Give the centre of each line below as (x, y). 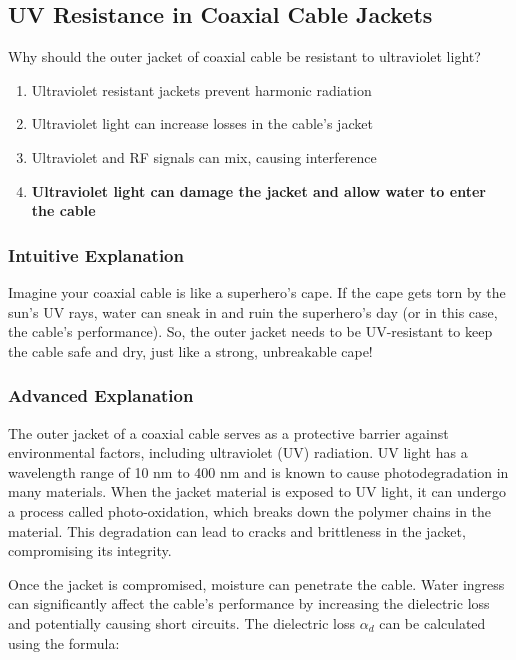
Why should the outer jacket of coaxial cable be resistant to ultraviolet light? (244, 56)
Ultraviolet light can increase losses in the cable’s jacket (202, 123)
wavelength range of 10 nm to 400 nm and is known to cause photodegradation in (258, 471)
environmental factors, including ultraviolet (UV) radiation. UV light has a (238, 452)
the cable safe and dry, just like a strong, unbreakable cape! (190, 350)
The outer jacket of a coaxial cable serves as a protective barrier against (228, 432)
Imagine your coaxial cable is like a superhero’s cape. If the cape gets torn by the (257, 291)
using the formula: (64, 642)
